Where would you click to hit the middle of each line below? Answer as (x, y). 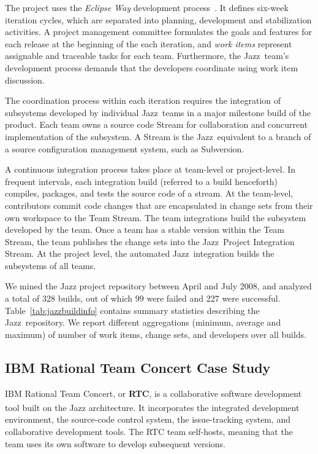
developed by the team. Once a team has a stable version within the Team (145, 229)
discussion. (25, 80)
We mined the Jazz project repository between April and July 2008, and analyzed (158, 286)
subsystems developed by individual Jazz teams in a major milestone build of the (158, 112)
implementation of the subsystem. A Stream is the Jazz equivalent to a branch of (158, 136)
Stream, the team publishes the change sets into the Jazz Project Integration (150, 241)
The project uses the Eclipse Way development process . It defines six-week (147, 7)
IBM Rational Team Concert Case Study (138, 367)
